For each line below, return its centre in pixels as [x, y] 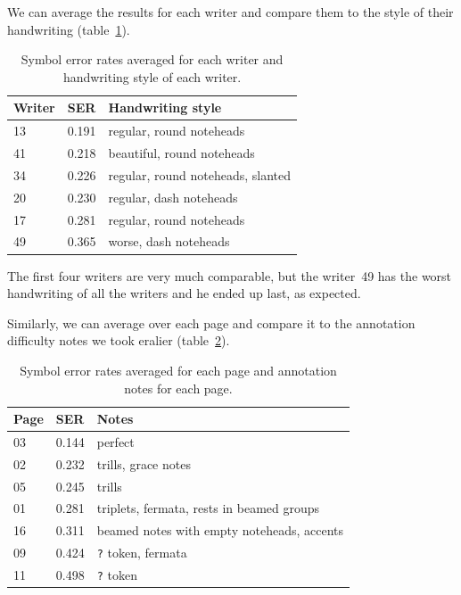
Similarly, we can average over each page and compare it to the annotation [211, 322]
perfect [115, 441]
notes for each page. [178, 388]
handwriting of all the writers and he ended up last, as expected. [184, 293]
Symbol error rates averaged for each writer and [152, 59]
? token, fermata [142, 553]
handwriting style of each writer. [152, 76]
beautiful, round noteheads [181, 153]
